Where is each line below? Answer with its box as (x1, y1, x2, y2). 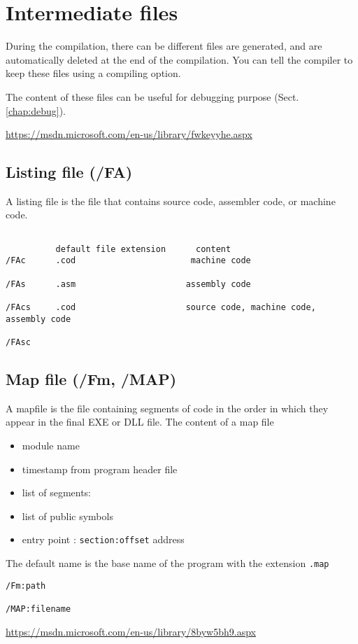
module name (22, 438, 80, 453)
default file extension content (55, 244, 231, 254)
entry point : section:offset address (22, 532, 185, 547)
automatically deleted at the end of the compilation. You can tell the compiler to (6, 52, 353, 66)
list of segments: (22, 485, 92, 500)
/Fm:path (6, 580, 46, 591)
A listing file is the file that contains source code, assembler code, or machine (6, 193, 336, 208)
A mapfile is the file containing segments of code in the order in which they (6, 400, 329, 415)
